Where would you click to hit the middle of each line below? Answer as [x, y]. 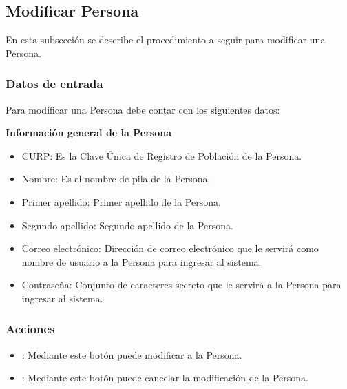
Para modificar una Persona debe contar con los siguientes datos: [143, 109]
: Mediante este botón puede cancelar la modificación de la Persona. [165, 378]
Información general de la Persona [88, 133]
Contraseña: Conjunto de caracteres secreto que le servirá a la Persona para [181, 285]
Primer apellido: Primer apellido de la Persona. [121, 201]
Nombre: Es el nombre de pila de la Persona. [116, 179]
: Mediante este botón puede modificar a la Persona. [132, 354]
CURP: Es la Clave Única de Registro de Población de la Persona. [162, 155]
